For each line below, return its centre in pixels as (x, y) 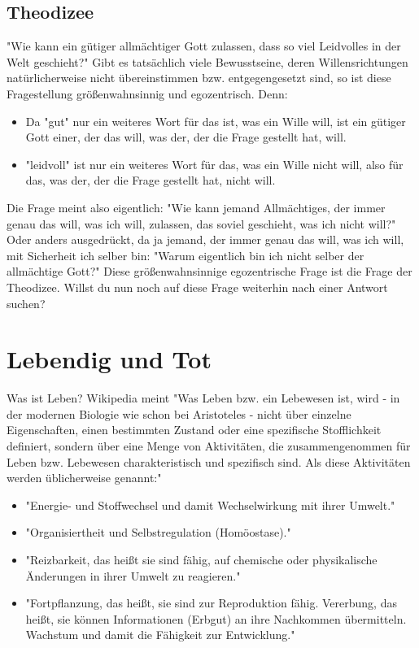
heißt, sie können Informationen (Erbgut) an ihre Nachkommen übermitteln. (216, 618)
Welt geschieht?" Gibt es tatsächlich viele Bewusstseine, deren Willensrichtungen (207, 61)
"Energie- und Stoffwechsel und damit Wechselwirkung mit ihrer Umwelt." (210, 504)
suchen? (26, 303)
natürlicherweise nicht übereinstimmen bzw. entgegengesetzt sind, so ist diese (199, 78)
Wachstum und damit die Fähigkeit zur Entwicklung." (160, 635)
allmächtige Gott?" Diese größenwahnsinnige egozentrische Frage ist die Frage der (209, 271)
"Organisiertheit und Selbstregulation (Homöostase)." (158, 532)
